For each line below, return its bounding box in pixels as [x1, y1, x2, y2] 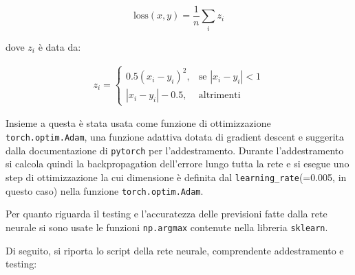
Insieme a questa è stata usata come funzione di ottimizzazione [6, 116, 271, 130]
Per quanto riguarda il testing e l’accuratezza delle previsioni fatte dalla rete [6, 206, 327, 221]
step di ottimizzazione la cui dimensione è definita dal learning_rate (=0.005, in [6, 169, 347, 184]
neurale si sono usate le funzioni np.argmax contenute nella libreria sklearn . [6, 219, 328, 234]
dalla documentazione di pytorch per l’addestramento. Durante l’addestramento [6, 143, 344, 157]
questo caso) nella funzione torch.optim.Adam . [6, 183, 204, 198]
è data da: [38, 39, 81, 53]
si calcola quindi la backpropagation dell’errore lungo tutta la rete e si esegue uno [6, 156, 349, 171]
